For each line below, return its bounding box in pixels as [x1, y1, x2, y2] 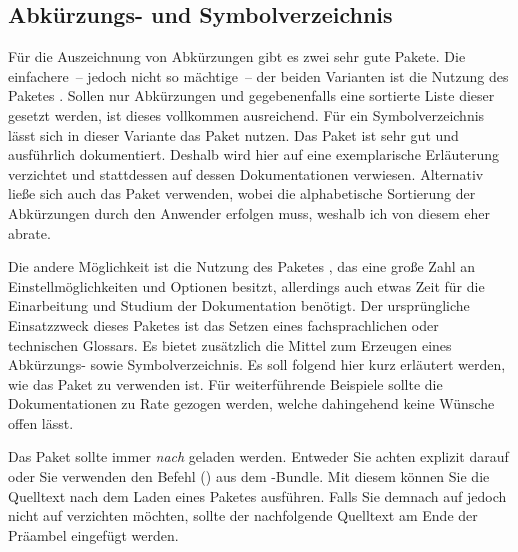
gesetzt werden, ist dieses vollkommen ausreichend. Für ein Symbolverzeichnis [8, 104, 485, 125]
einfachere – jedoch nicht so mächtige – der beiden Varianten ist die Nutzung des [8, 65, 509, 86]
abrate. [8, 222, 51, 243]
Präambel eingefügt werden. [8, 524, 179, 545]
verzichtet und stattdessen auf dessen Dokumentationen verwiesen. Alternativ [8, 163, 484, 184]
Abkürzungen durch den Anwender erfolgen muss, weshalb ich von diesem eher [8, 202, 490, 223]
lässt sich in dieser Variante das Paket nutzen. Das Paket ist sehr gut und [8, 124, 459, 145]
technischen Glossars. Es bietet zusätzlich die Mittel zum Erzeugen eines [8, 334, 452, 355]
